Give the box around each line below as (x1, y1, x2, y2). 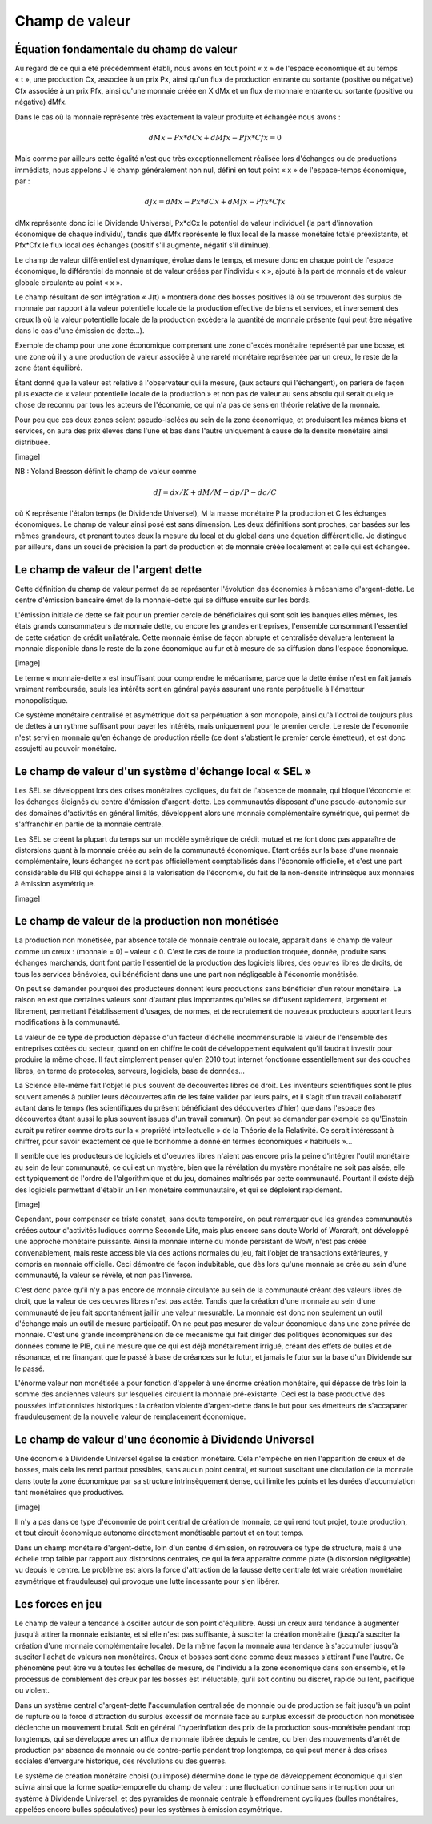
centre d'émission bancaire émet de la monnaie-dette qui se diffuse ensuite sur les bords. (14, 595, 311, 605)
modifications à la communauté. (14, 1018, 121, 1027)
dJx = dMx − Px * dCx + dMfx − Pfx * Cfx (144, 197, 286, 207)
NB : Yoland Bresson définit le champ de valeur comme (14, 467, 197, 476)
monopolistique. (14, 695, 68, 705)
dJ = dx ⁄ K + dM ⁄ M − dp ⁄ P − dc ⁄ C (153, 488, 278, 496)
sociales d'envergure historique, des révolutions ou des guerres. (14, 1756, 227, 1766)
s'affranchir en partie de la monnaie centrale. (14, 819, 164, 829)
